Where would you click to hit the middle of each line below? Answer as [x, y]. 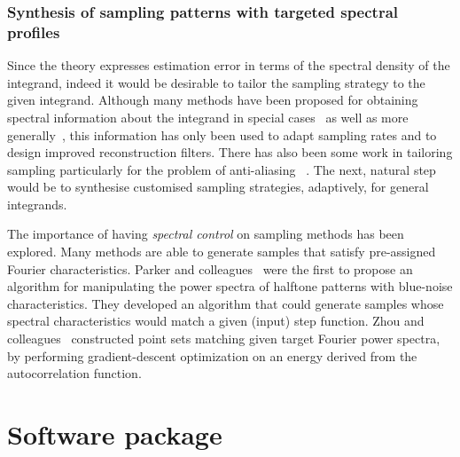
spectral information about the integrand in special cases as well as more [208, 117]
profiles [34, 32]
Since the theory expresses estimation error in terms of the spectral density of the [229, 65]
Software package [115, 434]
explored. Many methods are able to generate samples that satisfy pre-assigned [222, 252]
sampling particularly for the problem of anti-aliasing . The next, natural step [222, 169]
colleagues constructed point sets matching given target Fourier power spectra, [224, 339]
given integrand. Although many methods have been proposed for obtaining [213, 100]
